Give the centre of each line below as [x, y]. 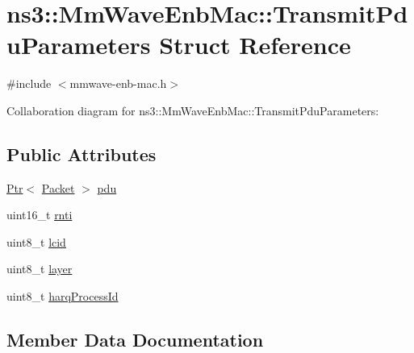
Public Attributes [82, 154]
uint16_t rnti [40, 215]
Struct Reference [255, 45]
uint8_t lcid [36, 241]
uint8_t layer [40, 269]
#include [29, 83]
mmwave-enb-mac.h [118, 83]
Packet [58, 187]
